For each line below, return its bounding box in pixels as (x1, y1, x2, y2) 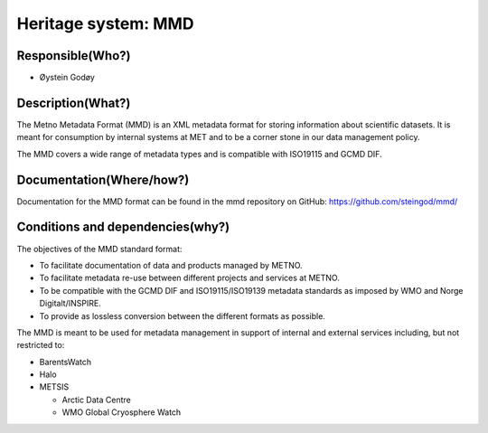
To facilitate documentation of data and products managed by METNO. (39, 259, 303, 270)
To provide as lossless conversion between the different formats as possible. (39, 310, 325, 321)
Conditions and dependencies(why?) (16, 220, 230, 235)
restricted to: (16, 340, 65, 351)
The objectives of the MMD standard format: (16, 243, 183, 254)
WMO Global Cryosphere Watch (61, 407, 182, 418)
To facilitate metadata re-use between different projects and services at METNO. (39, 272, 341, 284)
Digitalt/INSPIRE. (39, 298, 101, 309)
